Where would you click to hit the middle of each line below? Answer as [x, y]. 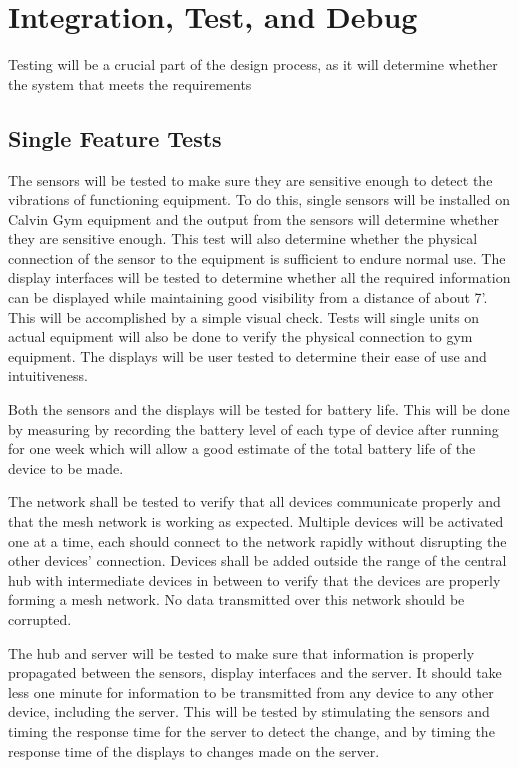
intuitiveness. [48, 375]
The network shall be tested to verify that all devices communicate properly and [254, 501]
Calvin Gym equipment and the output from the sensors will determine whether [253, 218]
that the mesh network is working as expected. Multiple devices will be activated [256, 521]
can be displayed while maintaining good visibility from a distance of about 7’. [248, 297]
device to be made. [66, 467]
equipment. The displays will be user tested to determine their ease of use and [247, 355]
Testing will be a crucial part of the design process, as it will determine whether [253, 64]
